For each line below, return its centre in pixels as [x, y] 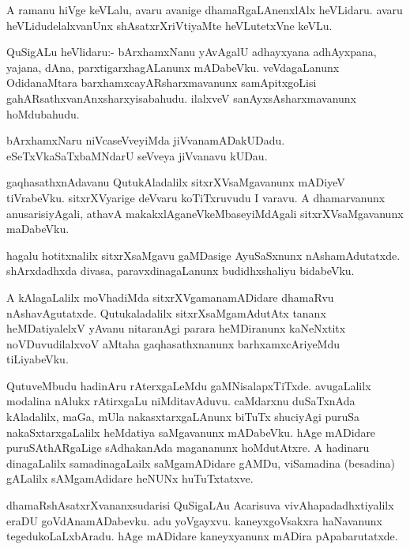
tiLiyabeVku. [38, 359]
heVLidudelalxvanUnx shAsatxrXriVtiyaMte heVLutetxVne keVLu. [169, 25]
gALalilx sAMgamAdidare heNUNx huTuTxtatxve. [130, 478]
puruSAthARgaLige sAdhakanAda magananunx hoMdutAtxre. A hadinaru [188, 447]
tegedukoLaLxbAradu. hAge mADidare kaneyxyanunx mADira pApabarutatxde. [202, 536]
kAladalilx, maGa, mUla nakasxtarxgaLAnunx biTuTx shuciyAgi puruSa [183, 417]
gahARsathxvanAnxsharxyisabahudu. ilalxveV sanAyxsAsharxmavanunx [181, 98]
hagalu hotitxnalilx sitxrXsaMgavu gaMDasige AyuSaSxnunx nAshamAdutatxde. [203, 255]
